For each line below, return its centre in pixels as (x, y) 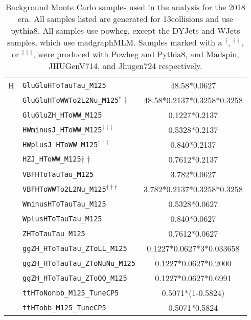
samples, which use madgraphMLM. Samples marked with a (115, 42)
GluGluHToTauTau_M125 (64, 85)
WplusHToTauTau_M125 (62, 219)
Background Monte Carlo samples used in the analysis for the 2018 (125, 7)
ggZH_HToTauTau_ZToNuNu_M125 (79, 263)
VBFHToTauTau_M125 (58, 174)
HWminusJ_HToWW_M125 (62, 130)
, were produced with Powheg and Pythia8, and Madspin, (136, 54)
